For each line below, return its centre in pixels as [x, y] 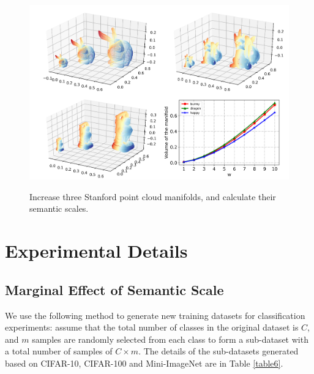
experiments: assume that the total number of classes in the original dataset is [152, 327]
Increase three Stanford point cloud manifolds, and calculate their [153, 196]
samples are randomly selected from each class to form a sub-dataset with [170, 339]
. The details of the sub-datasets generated [219, 351]
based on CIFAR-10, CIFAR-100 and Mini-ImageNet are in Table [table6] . [144, 363]
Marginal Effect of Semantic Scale [114, 289]
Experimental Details [96, 251]
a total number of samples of [59, 351]
